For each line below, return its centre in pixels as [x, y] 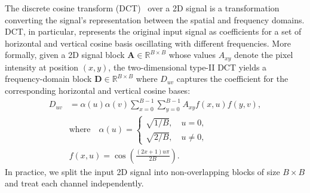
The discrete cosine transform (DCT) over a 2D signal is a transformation [142, 8]
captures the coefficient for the [232, 79]
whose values [192, 55]
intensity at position [42, 67]
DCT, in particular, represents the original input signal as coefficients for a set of [153, 31]
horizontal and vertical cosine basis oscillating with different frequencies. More [148, 43]
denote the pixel [264, 55]
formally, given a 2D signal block [65, 55]
